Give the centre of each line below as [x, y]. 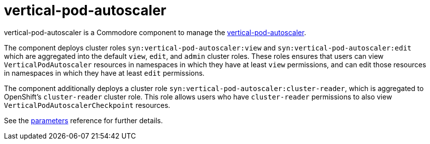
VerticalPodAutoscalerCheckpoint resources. [87, 105]
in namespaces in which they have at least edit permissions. [104, 73]
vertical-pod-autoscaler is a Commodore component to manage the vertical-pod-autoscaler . [155, 32]
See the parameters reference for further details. [84, 120]
